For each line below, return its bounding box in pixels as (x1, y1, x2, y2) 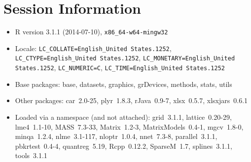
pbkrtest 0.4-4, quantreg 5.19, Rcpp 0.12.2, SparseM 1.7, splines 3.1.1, (15, 140, 232, 151)
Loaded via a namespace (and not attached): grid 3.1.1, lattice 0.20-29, (15, 111, 232, 122)
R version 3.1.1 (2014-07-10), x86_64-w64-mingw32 (15, 27, 168, 37)
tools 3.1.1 (15, 150, 47, 161)
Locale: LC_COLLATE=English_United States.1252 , (15, 43, 172, 53)
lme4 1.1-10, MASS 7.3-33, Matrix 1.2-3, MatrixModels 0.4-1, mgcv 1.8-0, (15, 121, 244, 132)
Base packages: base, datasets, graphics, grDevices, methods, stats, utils (15, 79, 232, 89)
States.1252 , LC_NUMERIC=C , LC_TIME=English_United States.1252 (15, 62, 225, 73)
